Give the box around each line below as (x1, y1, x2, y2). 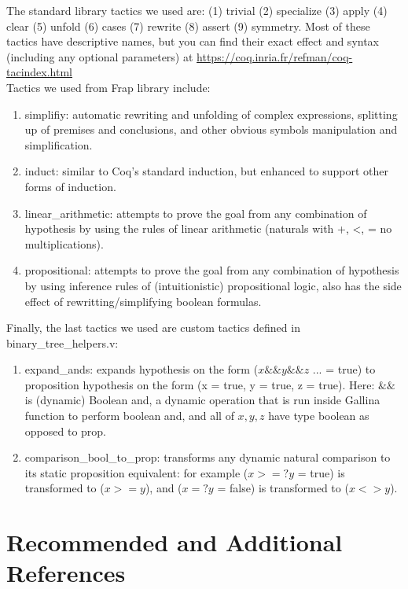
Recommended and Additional (6, 526, 343, 558)
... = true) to (312, 361, 376, 377)
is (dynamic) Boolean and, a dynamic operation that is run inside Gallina (24, 392, 380, 408)
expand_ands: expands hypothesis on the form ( (24, 361, 259, 377)
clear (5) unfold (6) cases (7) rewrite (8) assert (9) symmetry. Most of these (6, 17, 370, 34)
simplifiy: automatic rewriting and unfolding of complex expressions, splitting (24, 105, 398, 122)
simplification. (24, 136, 93, 153)
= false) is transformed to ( (217, 480, 349, 496)
